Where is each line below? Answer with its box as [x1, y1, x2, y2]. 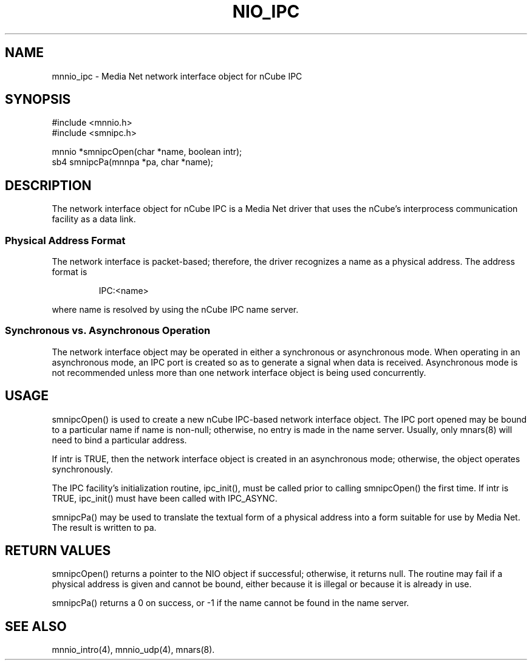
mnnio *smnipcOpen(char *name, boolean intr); [52, 146, 242, 157]
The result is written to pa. [52, 522, 157, 533]
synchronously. [52, 463, 113, 474]
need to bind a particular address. [52, 434, 187, 445]
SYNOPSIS [5, 92, 71, 107]
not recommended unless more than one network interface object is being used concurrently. [52, 367, 426, 378]
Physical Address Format [5, 234, 126, 247]
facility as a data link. [52, 214, 136, 225]
